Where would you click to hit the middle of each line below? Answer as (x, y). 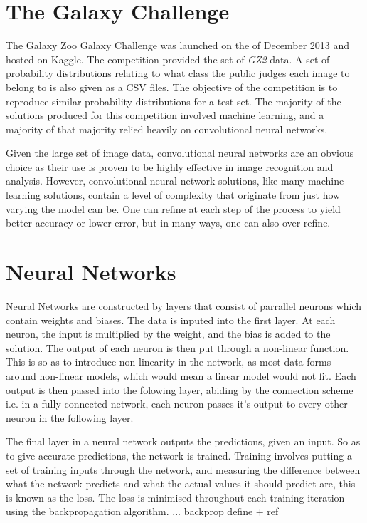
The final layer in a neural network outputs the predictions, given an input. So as (183, 441)
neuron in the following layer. (70, 417)
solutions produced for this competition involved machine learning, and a (165, 115)
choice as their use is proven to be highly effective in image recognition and (170, 166)
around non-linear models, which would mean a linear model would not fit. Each (181, 375)
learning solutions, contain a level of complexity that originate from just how (173, 195)
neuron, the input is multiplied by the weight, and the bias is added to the (168, 334)
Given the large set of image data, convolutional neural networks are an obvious (180, 153)
